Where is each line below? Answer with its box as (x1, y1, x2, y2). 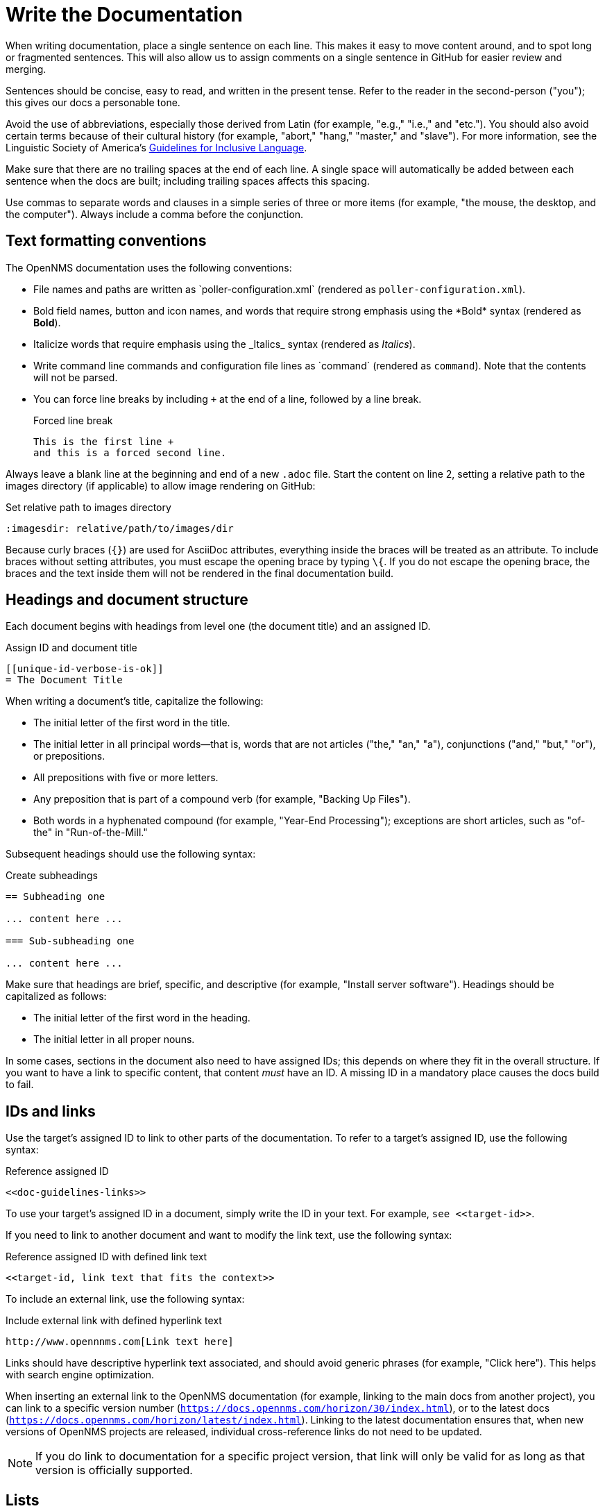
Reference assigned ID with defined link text (6, 1251, 207, 1263)
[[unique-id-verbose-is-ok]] (6, 663, 164, 675)
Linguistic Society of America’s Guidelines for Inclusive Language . (6, 141, 307, 153)
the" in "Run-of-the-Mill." (33, 826, 148, 839)
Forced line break (33, 414, 113, 426)
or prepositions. (33, 750, 105, 762)
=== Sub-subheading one (6, 935, 135, 947)
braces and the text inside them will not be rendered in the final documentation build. (6, 567, 394, 579)
